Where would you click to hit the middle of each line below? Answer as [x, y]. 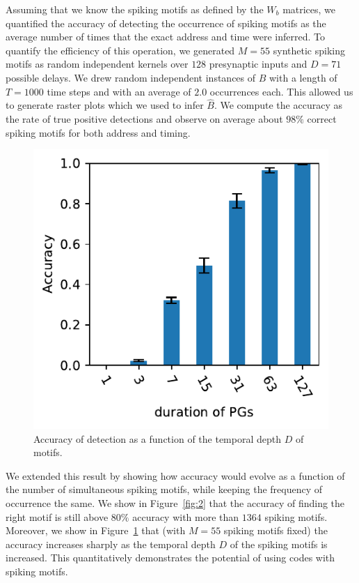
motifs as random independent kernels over [97, 64]
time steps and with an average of [119, 91]
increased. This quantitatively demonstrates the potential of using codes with [170, 558]
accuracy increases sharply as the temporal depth [111, 544]
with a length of [303, 77]
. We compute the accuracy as [278, 105]
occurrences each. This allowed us [281, 91]
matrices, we [309, 9]
